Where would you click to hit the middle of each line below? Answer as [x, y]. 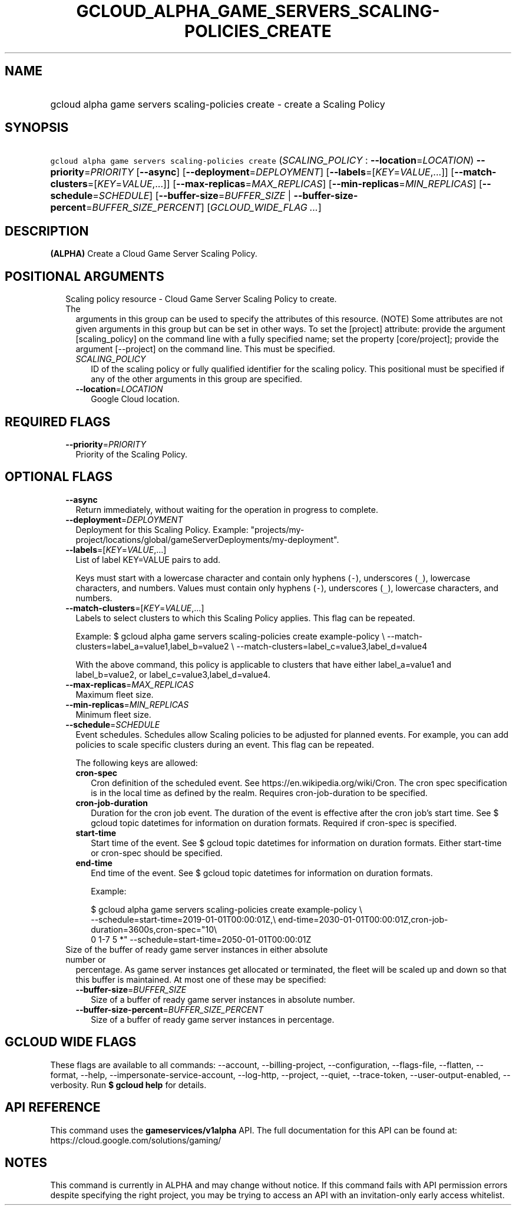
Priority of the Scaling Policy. [132, 454]
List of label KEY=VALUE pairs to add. [148, 559]
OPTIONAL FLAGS [59, 477]
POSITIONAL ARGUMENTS [85, 276]
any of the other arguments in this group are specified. [197, 379]
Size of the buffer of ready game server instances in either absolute [197, 949]
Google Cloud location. [135, 399]
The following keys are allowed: [137, 763]
